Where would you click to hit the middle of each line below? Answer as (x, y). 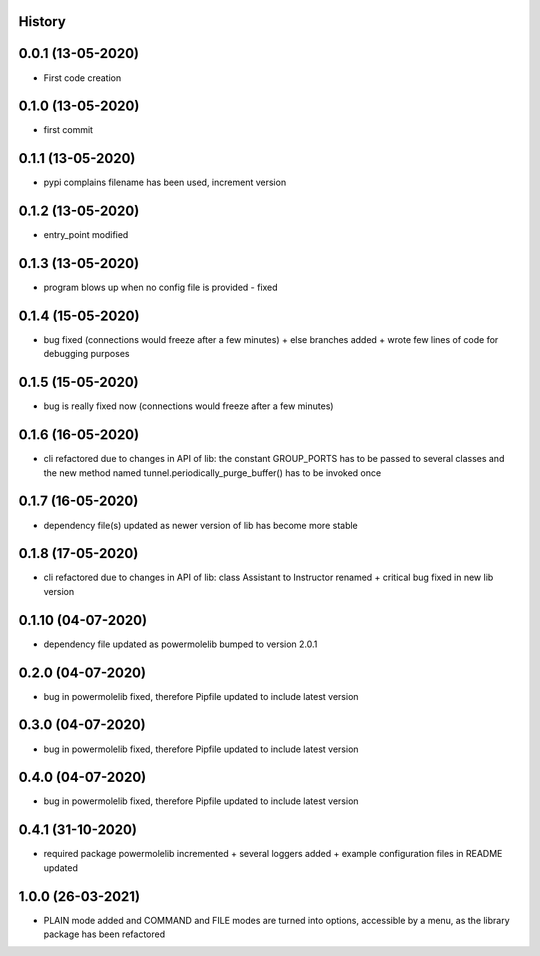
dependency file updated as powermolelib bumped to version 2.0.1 (180, 644)
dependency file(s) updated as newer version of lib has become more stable (201, 525)
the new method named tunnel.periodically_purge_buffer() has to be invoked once (212, 472)
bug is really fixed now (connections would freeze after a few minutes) (188, 406)
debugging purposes (86, 354)
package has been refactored (104, 934)
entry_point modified (86, 235)
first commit (68, 130)
